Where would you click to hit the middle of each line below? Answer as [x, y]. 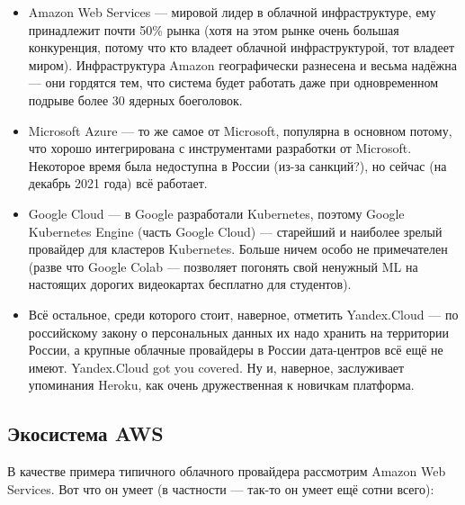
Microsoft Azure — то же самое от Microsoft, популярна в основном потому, [240, 130]
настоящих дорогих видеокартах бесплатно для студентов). [190, 284]
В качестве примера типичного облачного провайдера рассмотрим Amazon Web [227, 471]
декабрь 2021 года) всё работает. [118, 183]
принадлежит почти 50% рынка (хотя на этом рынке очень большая [214, 29]
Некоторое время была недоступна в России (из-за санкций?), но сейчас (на [237, 165]
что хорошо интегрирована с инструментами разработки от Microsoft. [220, 148]
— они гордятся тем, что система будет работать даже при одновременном [233, 82]
